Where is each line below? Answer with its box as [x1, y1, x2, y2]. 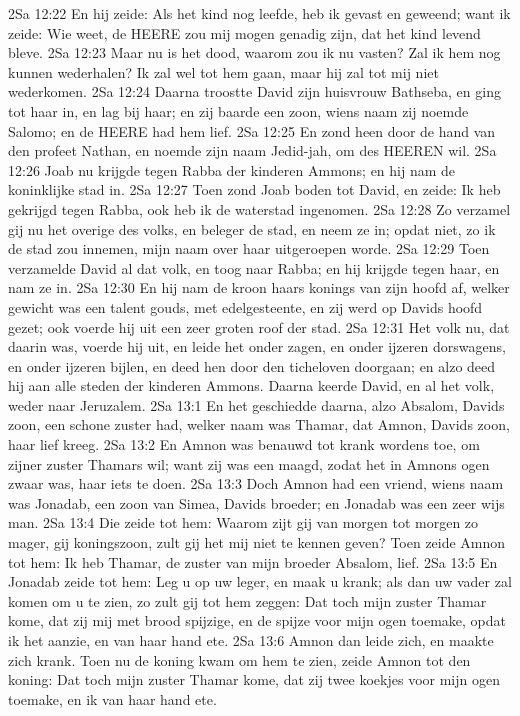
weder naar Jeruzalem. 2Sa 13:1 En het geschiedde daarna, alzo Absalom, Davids [8, 394, 505, 415]
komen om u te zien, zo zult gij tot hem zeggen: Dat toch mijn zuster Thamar [8, 590, 487, 611]
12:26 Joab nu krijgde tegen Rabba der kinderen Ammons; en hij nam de [8, 159, 456, 180]
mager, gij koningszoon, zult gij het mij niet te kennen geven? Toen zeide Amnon [8, 532, 506, 553]
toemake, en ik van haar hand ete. [8, 688, 217, 709]
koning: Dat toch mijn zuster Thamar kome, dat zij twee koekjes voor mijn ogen [8, 669, 500, 690]
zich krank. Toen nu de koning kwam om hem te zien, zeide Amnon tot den [8, 649, 471, 670]
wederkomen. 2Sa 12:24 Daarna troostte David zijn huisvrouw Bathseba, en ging [8, 81, 501, 102]
